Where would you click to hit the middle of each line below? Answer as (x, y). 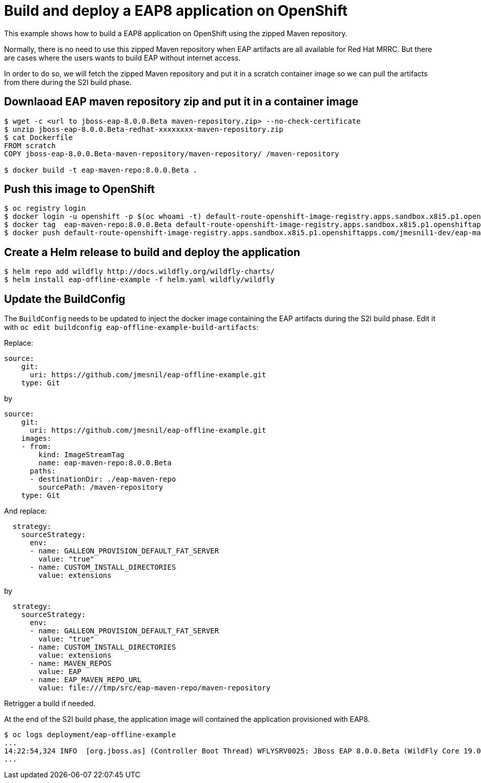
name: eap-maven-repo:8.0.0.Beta (105, 463)
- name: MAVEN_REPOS (71, 664)
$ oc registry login (45, 208)
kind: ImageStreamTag (82, 455)
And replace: (25, 511)
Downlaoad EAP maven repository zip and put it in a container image (181, 102)
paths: (43, 471)
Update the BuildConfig (65, 299)
